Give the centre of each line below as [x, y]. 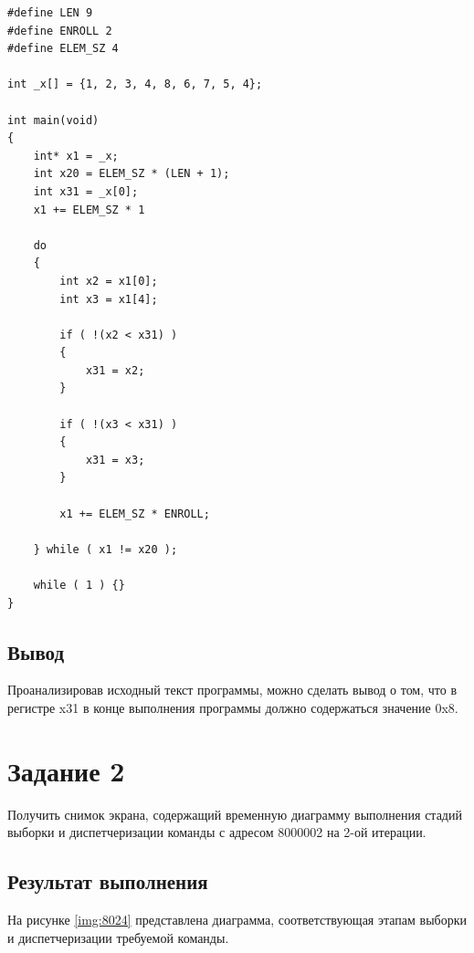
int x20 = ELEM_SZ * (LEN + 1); [132, 174]
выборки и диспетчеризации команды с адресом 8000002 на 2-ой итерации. [217, 832]
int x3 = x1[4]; [109, 299]
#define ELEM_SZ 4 [63, 49]
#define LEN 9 [50, 13]
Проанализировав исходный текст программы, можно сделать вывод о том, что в [232, 690]
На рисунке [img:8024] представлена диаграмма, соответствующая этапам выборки [237, 920]
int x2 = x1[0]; [109, 281]
